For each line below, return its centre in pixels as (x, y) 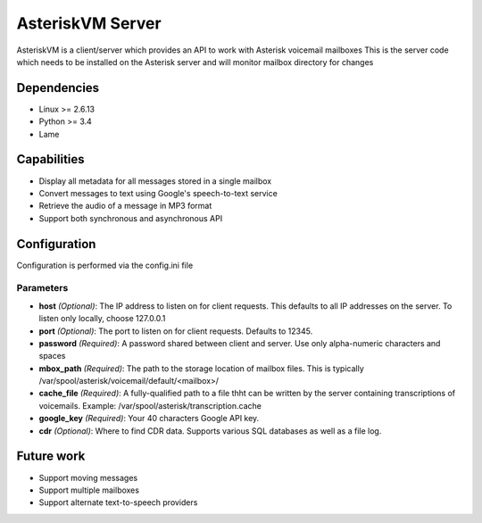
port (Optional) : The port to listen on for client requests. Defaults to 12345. (176, 331)
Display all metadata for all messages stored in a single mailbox (155, 181)
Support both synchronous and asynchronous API (131, 218)
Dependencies (58, 88)
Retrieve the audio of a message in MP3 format (125, 206)
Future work (51, 457)
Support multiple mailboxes (89, 490)
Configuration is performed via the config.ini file (105, 265)
